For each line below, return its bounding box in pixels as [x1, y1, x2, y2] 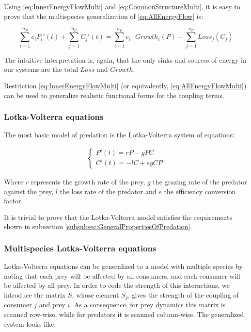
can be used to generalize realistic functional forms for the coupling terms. [4, 90, 224, 100]
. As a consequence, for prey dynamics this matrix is [70, 299, 226, 310]
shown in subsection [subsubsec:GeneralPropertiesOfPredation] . [4, 221, 192, 232]
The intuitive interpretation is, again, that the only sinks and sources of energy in [4, 54, 247, 65]
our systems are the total [4, 64, 78, 74]
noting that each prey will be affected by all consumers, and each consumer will [4, 270, 240, 281]
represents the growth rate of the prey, [31, 176, 145, 186]
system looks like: [4, 318, 56, 329]
